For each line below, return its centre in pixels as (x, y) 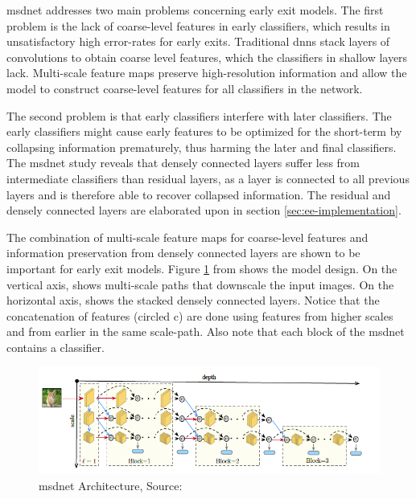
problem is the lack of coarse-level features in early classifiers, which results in (198, 25)
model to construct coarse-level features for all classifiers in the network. (185, 88)
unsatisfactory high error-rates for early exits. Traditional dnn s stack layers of (198, 41)
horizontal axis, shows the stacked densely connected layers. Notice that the (193, 300)
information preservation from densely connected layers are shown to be (183, 253)
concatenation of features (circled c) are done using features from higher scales (200, 315)
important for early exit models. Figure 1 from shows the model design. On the (202, 268)
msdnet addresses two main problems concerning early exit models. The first (195, 10)
